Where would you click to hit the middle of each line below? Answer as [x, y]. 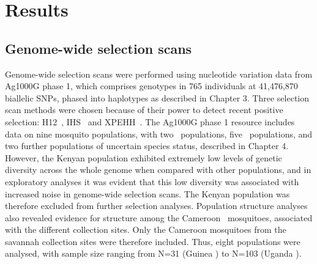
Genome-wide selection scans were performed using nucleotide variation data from [159, 74]
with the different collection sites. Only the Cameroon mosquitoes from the [146, 229]
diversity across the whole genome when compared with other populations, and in [158, 170]
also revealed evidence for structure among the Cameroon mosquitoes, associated [159, 217]
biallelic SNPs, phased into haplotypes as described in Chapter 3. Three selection [157, 97]
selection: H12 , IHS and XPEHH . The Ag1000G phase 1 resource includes [150, 121]
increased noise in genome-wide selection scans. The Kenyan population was [147, 193]
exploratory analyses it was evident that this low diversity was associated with [152, 181]
